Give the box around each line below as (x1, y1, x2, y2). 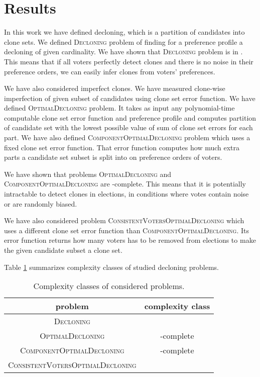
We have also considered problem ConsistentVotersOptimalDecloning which (4, 215, 244, 226)
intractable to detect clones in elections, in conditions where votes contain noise (4, 189, 249, 199)
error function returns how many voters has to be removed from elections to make (4, 235, 256, 245)
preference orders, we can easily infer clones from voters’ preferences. (4, 66, 215, 76)
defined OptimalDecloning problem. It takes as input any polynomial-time (4, 103, 235, 113)
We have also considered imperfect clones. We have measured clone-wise (4, 83, 225, 93)
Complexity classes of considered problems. (33, 280, 185, 292)
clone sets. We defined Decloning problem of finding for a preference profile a (4, 36, 243, 47)
